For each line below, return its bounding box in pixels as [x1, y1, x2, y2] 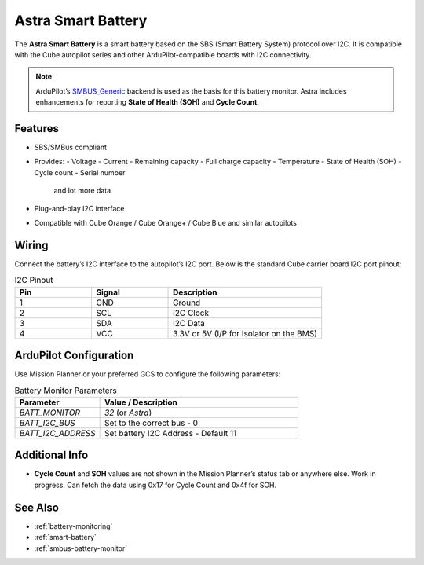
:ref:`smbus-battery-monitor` [34, 543, 128, 553]
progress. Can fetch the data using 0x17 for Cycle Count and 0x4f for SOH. [34, 480, 277, 490]
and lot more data [53, 185, 111, 196]
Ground [173, 297, 201, 308]
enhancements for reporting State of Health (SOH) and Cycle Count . [35, 97, 259, 107]
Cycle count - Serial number [34, 167, 126, 177]
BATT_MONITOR [19, 407, 80, 418]
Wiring [14, 238, 49, 251]
